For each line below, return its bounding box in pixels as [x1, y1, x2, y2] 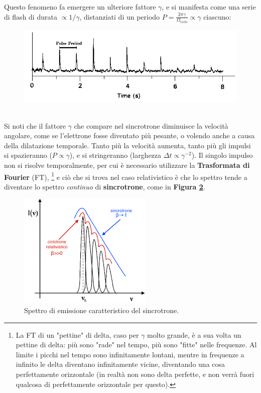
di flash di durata [4, 11, 57, 22]
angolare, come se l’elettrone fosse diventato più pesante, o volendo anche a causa [4, 130, 255, 141]
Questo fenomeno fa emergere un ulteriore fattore [4, 2, 156, 12]
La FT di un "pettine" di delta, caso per [16, 329, 139, 340]
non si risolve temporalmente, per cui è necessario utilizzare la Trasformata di [4, 159, 250, 170]
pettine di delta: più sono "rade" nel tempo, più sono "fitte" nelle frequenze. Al [16, 339, 257, 350]
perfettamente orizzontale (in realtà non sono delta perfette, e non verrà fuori [16, 368, 254, 379]
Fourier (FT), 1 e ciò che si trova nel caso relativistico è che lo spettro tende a [4, 170, 247, 182]
